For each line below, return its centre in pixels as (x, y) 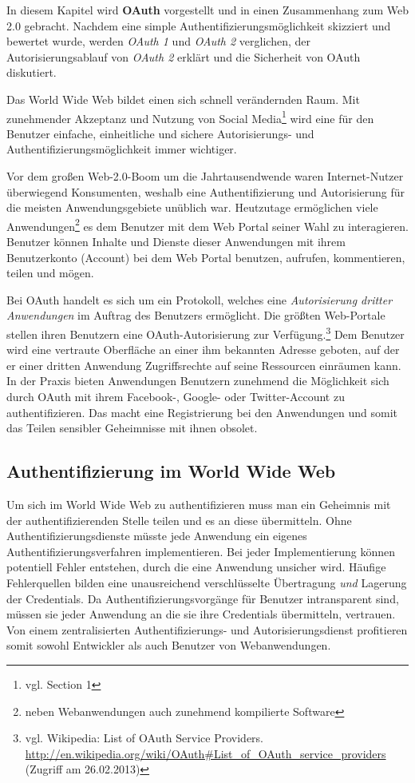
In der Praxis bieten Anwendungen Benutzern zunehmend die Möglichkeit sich (198, 381)
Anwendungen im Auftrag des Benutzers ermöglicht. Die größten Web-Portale (196, 315)
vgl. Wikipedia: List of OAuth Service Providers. (144, 738)
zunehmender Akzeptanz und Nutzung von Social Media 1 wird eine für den (190, 117)
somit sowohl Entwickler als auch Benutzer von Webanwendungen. (169, 645)
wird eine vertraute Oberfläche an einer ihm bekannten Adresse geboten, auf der (203, 350)
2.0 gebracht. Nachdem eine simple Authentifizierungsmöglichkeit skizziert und (199, 25)
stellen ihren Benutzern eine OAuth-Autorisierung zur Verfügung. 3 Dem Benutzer (206, 333)
